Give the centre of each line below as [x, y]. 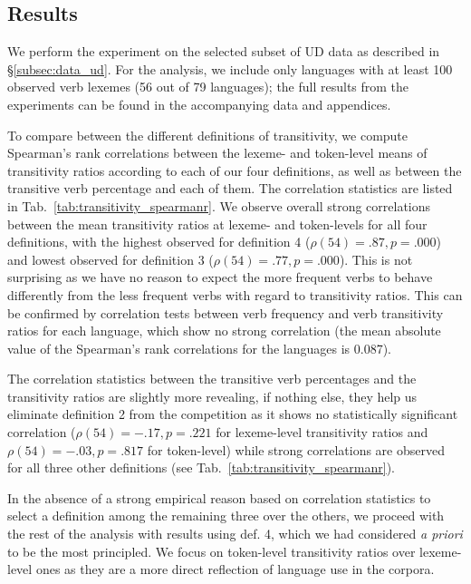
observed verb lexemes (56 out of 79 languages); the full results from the [208, 87]
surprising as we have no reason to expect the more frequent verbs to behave [220, 277]
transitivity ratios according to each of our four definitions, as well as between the [235, 170]
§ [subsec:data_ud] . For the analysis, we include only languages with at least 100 [230, 68]
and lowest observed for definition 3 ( [111, 259]
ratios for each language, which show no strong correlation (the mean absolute [224, 331]
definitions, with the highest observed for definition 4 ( [159, 242]
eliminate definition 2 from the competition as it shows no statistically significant [233, 414]
